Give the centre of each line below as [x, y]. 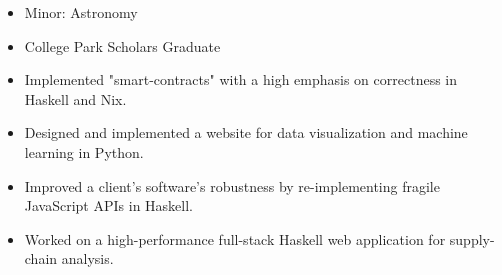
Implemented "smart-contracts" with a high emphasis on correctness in [241, 79]
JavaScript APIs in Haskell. [108, 205]
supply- [472, 238]
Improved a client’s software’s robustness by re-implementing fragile [232, 185]
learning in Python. [84, 151]
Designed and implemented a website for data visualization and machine [246, 132]
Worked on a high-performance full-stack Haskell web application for [235, 238]
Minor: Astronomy [81, 12]
